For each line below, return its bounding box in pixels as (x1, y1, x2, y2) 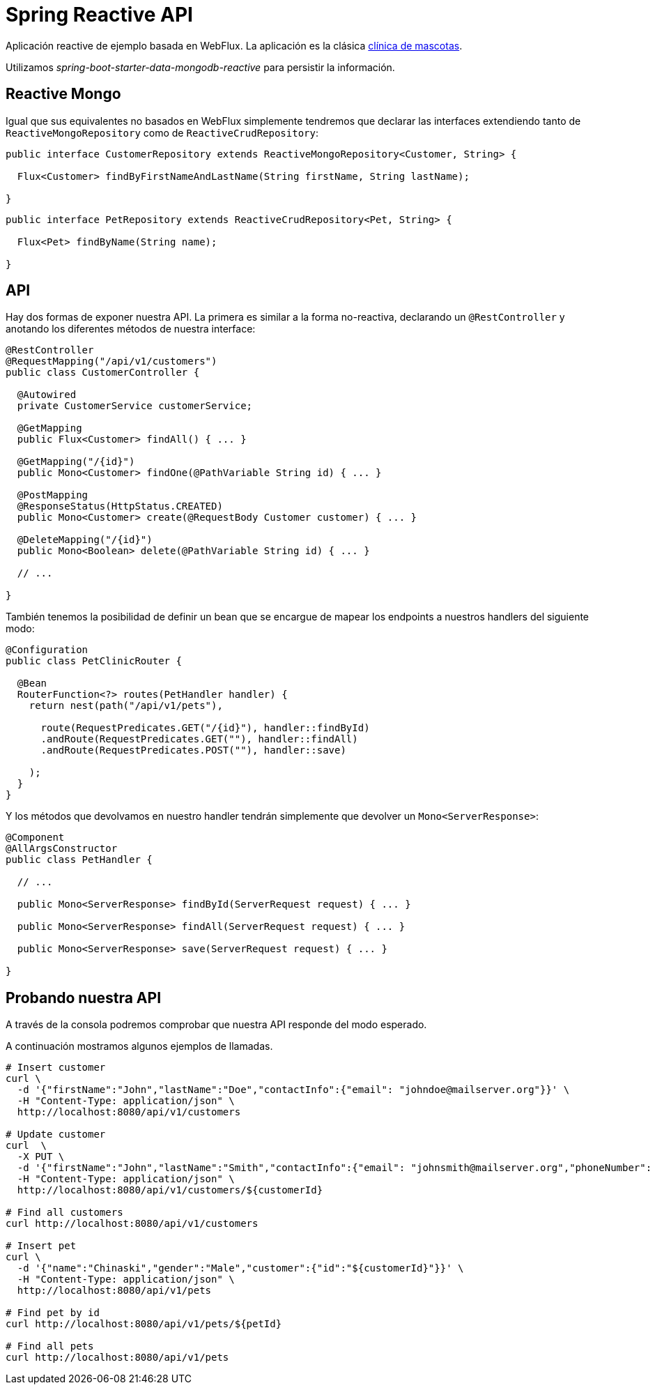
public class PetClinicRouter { (6, 655, 182, 667)
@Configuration (6, 644, 88, 656)
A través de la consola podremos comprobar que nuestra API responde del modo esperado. (6, 1018, 427, 1031)
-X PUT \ (17, 1151, 65, 1163)
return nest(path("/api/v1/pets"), (29, 700, 223, 712)
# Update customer (6, 1129, 106, 1140)
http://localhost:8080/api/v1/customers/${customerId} (17, 1184, 323, 1196)
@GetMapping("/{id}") (17, 456, 135, 468)
